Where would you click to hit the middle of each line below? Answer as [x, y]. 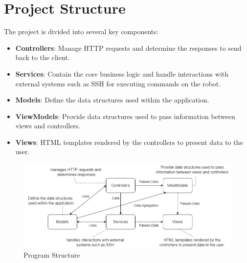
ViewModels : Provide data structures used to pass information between [125, 116]
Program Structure [52, 255]
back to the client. [43, 57]
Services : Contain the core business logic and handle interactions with [122, 73]
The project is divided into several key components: [81, 31]
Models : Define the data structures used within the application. [112, 100]
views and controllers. [48, 126]
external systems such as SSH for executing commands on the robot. [118, 83]
